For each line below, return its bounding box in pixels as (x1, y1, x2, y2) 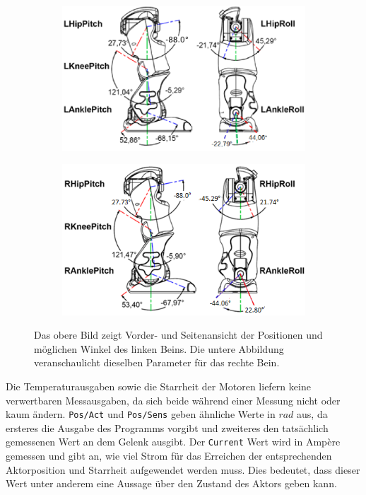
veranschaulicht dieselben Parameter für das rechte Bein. (34, 355, 280, 370)
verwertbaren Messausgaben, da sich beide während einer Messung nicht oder (6, 392, 341, 407)
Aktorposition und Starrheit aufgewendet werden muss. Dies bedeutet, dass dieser (6, 462, 360, 477)
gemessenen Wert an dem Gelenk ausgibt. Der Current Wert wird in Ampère (6, 434, 341, 449)
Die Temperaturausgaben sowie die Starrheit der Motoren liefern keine (6, 378, 311, 393)
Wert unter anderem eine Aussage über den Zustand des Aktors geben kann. (6, 476, 337, 491)
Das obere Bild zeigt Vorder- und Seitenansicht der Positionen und (34, 327, 323, 342)
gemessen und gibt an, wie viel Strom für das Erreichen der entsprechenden (6, 448, 332, 463)
